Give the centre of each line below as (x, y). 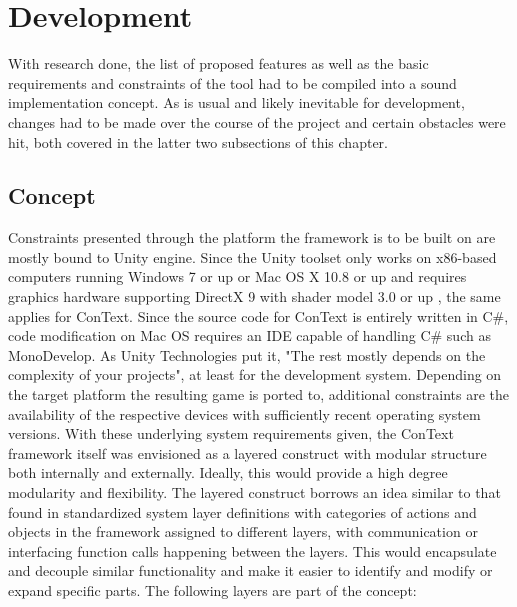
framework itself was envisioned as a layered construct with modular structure (247, 452)
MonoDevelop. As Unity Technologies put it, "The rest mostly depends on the (247, 354)
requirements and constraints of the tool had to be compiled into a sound (232, 82)
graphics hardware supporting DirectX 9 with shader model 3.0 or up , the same (254, 296)
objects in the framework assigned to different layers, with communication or (243, 531)
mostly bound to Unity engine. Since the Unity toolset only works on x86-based (252, 256)
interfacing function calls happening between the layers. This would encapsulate (252, 550)
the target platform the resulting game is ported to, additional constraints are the (259, 394)
